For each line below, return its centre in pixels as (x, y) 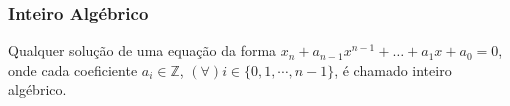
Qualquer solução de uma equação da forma (142, 50)
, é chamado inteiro (393, 69)
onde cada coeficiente (73, 69)
